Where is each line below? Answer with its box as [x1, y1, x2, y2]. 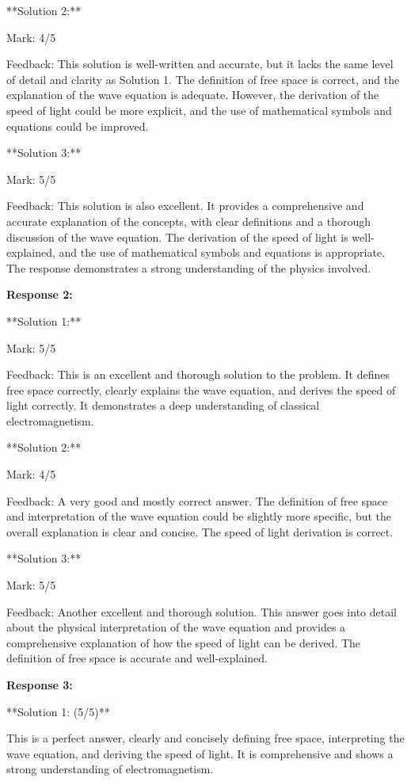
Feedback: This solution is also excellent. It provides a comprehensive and [6, 197, 364, 214]
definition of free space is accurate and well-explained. [6, 650, 268, 666]
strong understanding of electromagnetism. [6, 761, 214, 777]
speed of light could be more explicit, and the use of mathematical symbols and [6, 101, 392, 118]
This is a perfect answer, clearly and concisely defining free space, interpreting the [6, 730, 405, 746]
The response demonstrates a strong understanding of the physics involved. [6, 259, 371, 276]
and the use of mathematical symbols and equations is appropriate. [59, 244, 386, 261]
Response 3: [6, 677, 73, 692]
